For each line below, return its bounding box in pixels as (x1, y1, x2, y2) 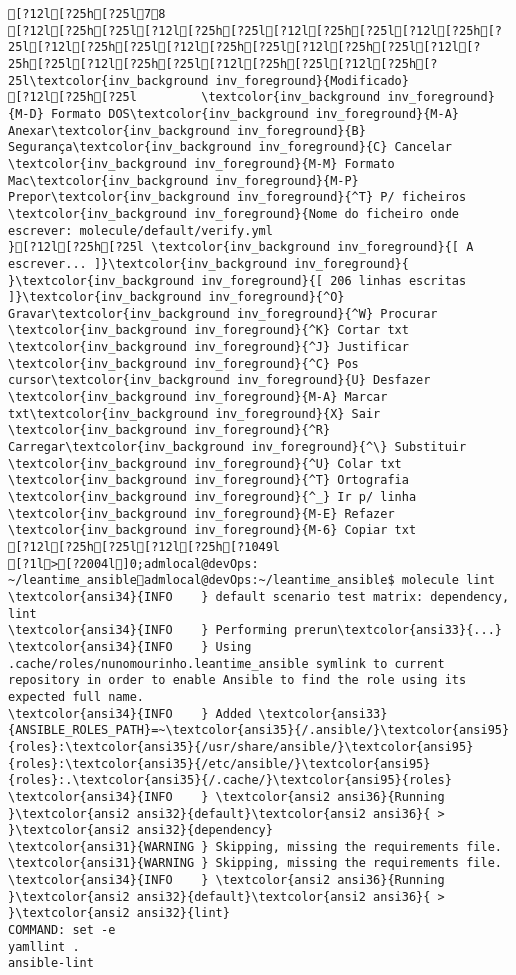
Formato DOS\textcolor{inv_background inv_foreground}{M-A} (50, 106, 460, 121)
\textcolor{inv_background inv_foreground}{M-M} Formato (8, 156, 395, 171)
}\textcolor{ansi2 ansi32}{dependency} (8, 823, 273, 838)
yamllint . (8, 939, 80, 954)
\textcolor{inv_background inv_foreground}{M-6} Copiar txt (8, 523, 417, 538)
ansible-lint (8, 956, 94, 971)
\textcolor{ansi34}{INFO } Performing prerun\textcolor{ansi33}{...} (8, 623, 502, 638)
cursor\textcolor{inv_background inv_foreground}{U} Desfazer (8, 373, 431, 388)
